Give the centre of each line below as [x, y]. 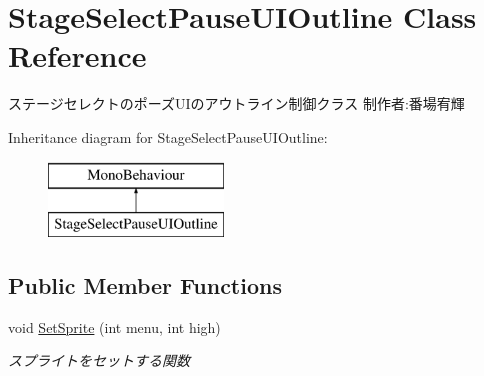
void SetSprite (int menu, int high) [114, 326]
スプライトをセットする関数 [99, 360]
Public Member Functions [145, 285]
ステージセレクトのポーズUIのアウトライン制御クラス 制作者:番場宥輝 [236, 103]
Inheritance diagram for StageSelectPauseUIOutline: [168, 136]
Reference [77, 55]
